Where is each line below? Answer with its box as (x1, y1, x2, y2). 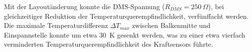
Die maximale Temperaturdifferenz (4, 20, 108, 30)
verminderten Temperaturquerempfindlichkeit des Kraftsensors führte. (4, 39, 213, 49)
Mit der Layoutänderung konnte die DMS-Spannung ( (4, 1, 165, 11)
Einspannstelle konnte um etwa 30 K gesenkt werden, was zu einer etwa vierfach (4, 29, 246, 39)
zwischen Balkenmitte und (132, 20, 210, 30)
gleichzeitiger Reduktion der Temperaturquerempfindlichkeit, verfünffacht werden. (4, 11, 249, 21)
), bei (208, 1, 224, 11)
